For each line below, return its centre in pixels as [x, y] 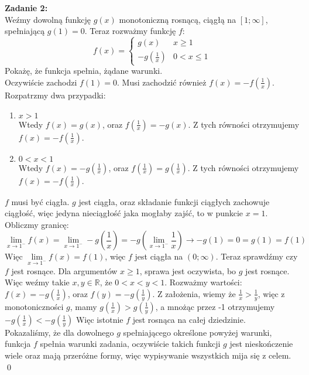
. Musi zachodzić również [162, 82]
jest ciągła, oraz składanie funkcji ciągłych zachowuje [174, 201]
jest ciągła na [159, 256]
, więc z [271, 293]
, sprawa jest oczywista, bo [188, 270]
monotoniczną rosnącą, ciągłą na [178, 19]
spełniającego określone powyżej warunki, [198, 332]
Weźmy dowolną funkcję [48, 19]
